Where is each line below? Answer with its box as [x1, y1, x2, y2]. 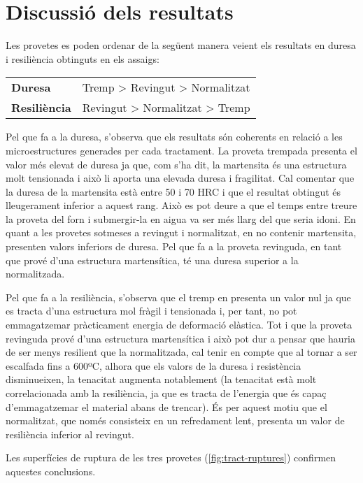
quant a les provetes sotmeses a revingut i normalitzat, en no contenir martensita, [6, 225, 357, 240]
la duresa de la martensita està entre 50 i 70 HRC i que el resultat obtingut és [6, 184, 341, 199]
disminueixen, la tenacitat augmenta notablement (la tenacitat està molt [6, 372, 317, 387]
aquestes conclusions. [6, 463, 96, 478]
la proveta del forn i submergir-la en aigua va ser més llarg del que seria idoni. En [6, 211, 356, 226]
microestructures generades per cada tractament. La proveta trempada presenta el [6, 143, 357, 157]
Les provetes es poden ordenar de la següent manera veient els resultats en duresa [6, 38, 356, 52]
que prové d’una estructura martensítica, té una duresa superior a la [6, 252, 299, 267]
